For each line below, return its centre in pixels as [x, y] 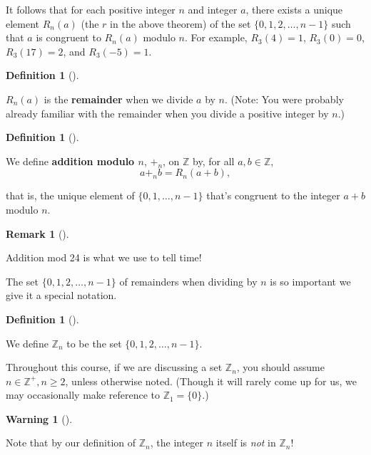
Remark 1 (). [37, 233]
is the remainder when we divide [118, 99]
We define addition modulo [70, 161]
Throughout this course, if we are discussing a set [114, 367]
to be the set [94, 343]
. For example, [216, 37]
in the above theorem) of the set [181, 23]
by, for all [214, 161]
